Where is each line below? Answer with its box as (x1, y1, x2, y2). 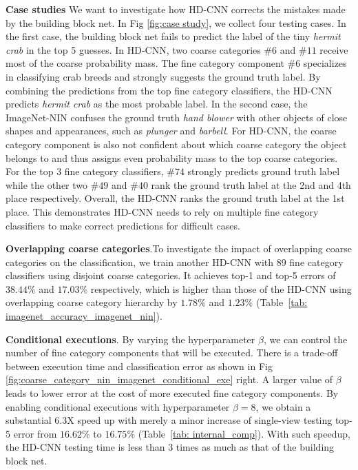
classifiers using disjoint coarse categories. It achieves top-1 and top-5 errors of (6, 268, 336, 283)
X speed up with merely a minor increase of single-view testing (67, 413, 333, 427)
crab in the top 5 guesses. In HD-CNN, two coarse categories (6, 42, 261, 57)
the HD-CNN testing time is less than (6, 440, 165, 454)
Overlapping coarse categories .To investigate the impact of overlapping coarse (6, 241, 352, 256)
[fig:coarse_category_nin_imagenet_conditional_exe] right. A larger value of (6, 372, 333, 387)
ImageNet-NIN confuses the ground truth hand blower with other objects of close (6, 110, 348, 124)
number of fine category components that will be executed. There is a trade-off (6, 345, 338, 360)
